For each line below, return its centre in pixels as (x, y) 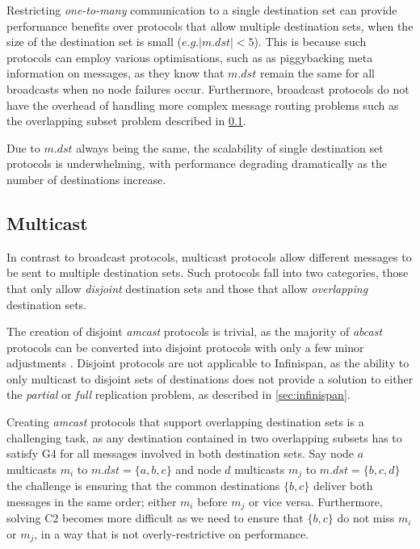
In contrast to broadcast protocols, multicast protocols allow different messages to (209, 256)
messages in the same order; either (92, 501)
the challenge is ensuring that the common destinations (143, 486)
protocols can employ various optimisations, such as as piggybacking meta (190, 57)
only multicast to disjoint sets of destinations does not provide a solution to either (210, 378)
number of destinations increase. (86, 179)
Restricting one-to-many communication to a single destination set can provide (202, 10)
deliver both (343, 486)
